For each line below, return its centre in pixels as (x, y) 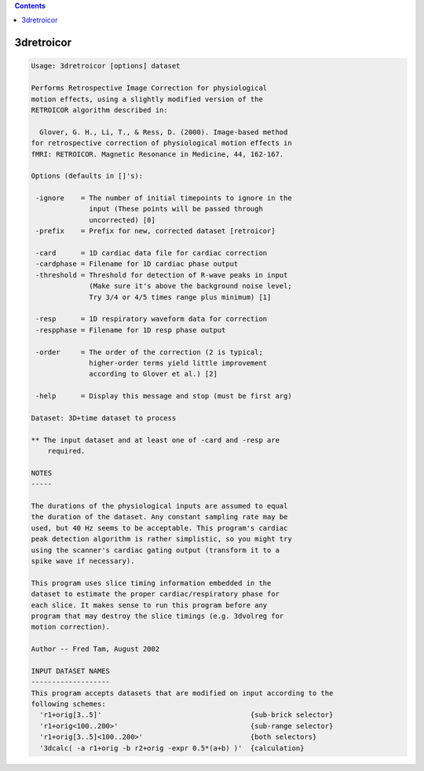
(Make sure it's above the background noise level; (190, 286)
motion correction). (70, 627)
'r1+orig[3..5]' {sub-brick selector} (186, 715)
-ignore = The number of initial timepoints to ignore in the (164, 198)
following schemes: (68, 704)
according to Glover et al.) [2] (153, 374)
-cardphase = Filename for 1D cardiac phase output (137, 264)
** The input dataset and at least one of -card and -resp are (155, 440)
